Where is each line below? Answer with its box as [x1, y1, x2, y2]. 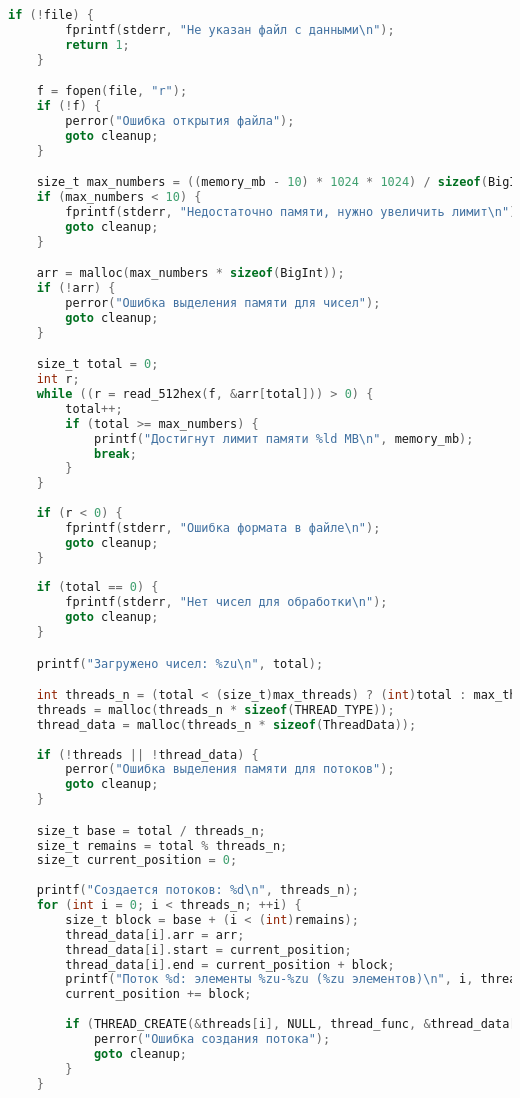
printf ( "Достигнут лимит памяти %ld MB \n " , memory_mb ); [93, 431, 474, 446]
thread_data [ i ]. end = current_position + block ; [65, 957, 395, 972]
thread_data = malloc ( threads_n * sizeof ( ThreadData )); [36, 717, 417, 732]
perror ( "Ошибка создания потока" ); [93, 1031, 331, 1046]
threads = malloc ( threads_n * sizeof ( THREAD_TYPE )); [36, 702, 395, 717]
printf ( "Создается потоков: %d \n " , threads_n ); [36, 883, 359, 898]
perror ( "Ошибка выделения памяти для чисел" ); [65, 295, 381, 310]
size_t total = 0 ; [36, 357, 159, 372]
